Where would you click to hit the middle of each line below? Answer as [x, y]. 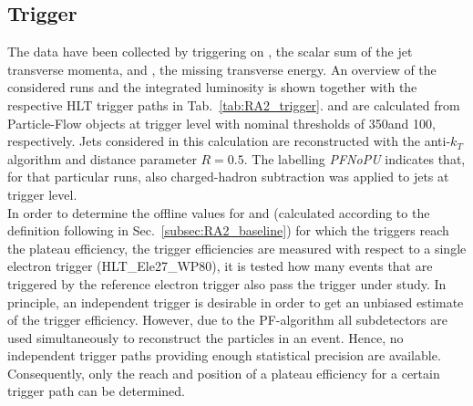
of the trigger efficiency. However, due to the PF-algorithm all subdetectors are [227, 320]
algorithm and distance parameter [102, 158]
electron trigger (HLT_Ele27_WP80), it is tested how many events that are [220, 266]
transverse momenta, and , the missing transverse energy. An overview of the [222, 69]
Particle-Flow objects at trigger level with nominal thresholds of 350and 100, [221, 123]
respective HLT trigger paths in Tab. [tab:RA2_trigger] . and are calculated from [234, 104]
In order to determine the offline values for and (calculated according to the [219, 212]
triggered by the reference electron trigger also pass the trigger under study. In [227, 283]
